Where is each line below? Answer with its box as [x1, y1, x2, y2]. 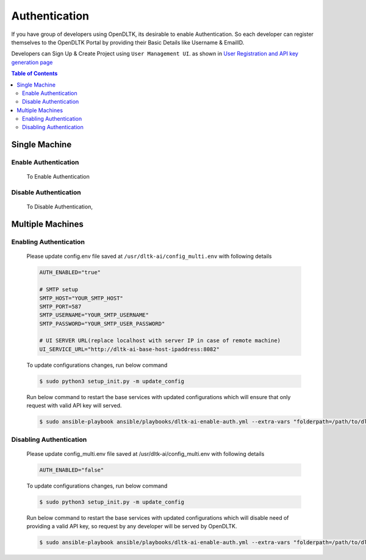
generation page [11, 58, 53, 66]
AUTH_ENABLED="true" [39, 269, 101, 276]
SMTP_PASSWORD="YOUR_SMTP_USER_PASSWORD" [39, 320, 165, 327]
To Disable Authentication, [26, 203, 93, 210]
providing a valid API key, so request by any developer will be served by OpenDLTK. [26, 523, 237, 530]
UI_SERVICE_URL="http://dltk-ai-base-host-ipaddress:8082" [39, 346, 220, 353]
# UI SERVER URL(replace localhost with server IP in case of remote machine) [39, 337, 281, 344]
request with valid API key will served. [26, 402, 122, 409]
